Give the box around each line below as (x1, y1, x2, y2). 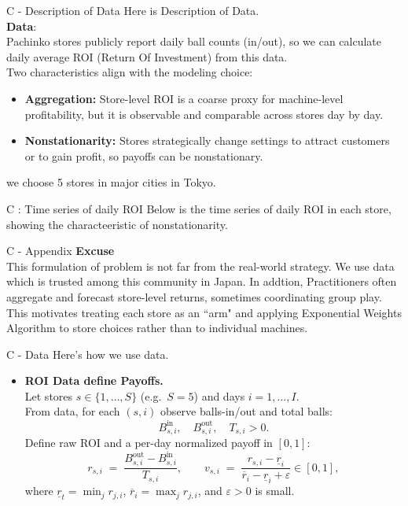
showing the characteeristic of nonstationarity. (6, 216, 228, 232)
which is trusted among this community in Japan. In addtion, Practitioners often (6, 273, 397, 290)
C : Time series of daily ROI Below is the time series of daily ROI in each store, (6, 200, 391, 216)
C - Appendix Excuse (6, 242, 115, 259)
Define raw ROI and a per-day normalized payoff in (24, 434, 273, 451)
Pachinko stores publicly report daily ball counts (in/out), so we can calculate (6, 33, 382, 50)
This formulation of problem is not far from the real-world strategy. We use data (6, 257, 395, 274)
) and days (193, 387, 245, 404)
